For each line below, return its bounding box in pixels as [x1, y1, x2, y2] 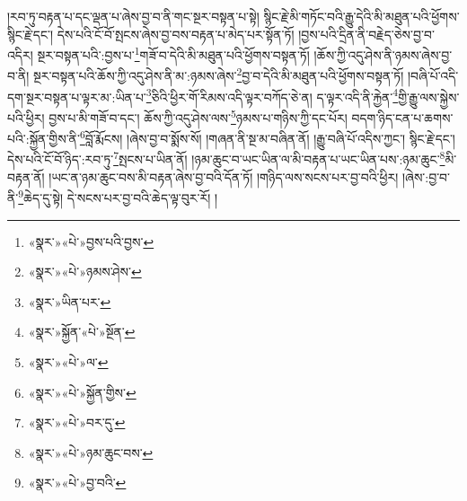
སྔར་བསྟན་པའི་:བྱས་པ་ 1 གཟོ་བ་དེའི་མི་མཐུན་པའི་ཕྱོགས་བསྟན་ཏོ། [37, 43, 310, 64]
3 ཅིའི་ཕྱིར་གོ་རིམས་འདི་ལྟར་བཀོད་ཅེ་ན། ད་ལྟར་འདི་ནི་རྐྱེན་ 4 [145, 84, 399, 106]
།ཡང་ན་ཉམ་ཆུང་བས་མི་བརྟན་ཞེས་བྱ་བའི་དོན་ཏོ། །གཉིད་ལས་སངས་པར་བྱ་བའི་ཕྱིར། [48, 167, 399, 186]
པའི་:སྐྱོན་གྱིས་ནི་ [7, 128, 80, 147]
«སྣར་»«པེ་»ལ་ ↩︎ [28, 352, 109, 371]
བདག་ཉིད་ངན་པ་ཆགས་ [351, 108, 454, 127]
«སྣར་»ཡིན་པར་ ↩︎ [28, 292, 111, 311]
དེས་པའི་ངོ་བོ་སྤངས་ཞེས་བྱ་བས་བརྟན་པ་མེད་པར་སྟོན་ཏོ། [57, 24, 295, 43]
